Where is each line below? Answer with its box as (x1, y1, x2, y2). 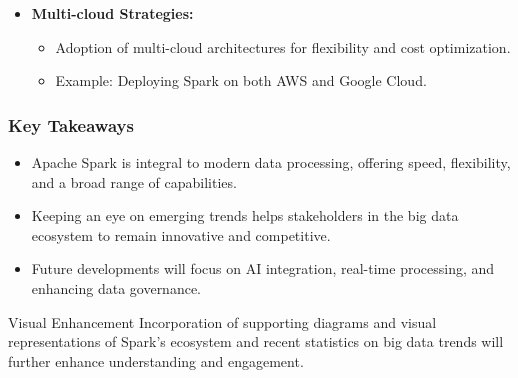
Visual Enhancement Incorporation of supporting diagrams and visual (8, 311, 437, 332)
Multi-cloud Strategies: (31, 3, 194, 23)
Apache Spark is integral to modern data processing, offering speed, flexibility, (31, 152, 511, 172)
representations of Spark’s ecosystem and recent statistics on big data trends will (8, 331, 504, 352)
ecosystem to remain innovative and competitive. (31, 224, 331, 245)
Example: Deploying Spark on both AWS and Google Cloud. (55, 70, 427, 91)
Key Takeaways (8, 112, 134, 137)
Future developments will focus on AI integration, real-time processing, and (31, 258, 495, 279)
